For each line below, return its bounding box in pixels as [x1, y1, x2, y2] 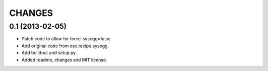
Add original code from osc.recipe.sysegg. [21, 43, 109, 49]
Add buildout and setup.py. [21, 50, 77, 56]
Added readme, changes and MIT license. [21, 57, 107, 63]
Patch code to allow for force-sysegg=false [21, 36, 111, 42]
